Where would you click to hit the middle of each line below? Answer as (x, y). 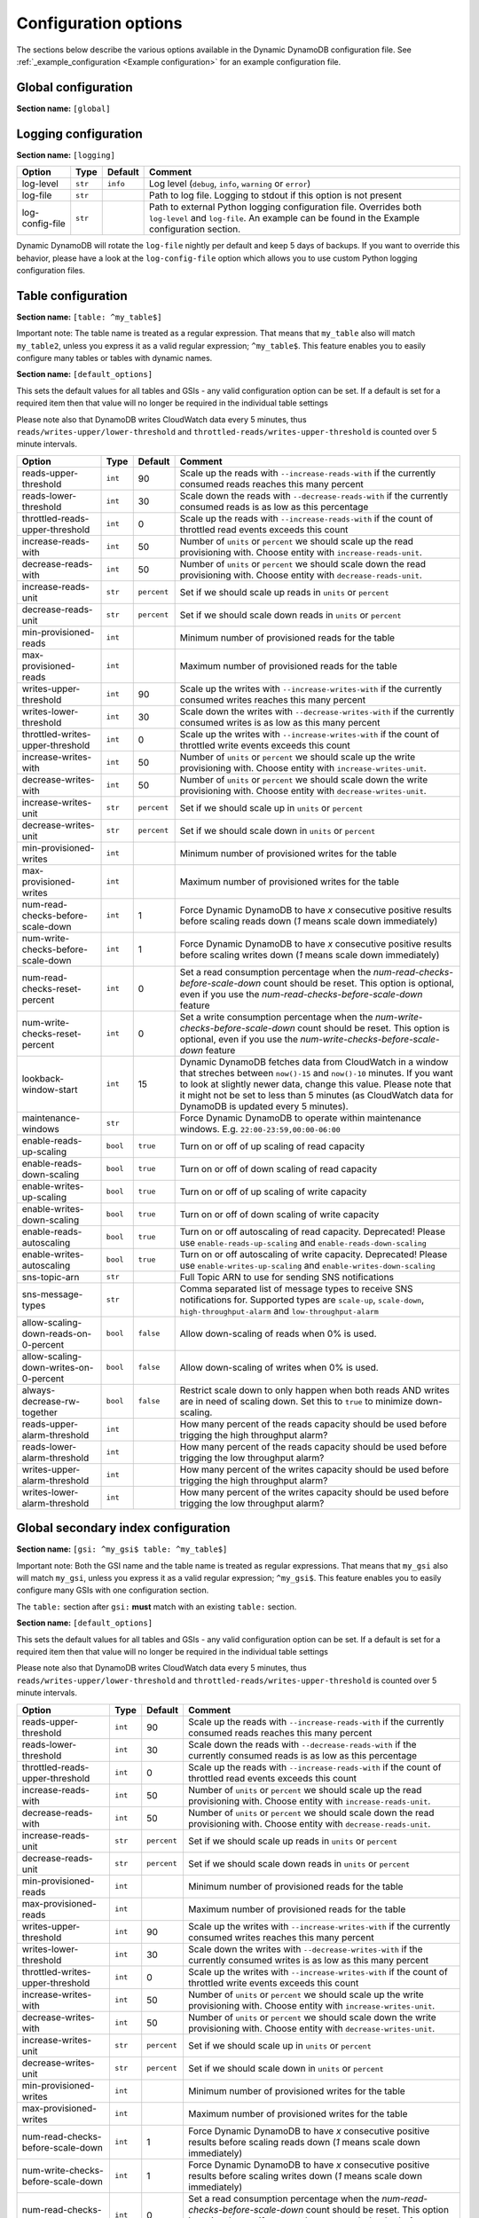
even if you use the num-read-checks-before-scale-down (301, 994)
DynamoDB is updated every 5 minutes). (264, 1106)
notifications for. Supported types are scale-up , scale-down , (302, 1300)
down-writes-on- (58, 1367)
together (39, 1412)
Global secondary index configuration (123, 1528)
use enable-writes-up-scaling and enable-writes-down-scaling (307, 1265)
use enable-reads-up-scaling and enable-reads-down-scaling (303, 1242)
